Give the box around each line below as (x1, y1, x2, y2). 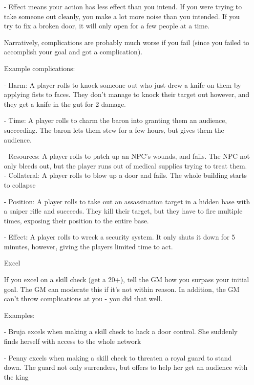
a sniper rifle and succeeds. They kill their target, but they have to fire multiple (4, 206, 243, 216)
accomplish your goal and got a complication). (4, 47, 143, 57)
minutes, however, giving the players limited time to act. (4, 241, 173, 251)
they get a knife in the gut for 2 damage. (4, 98, 126, 109)
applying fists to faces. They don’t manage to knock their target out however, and (4, 89, 250, 99)
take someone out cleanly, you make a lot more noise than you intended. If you (4, 11, 240, 21)
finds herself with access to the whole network (4, 336, 141, 346)
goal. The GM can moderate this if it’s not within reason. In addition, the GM (4, 284, 240, 294)
